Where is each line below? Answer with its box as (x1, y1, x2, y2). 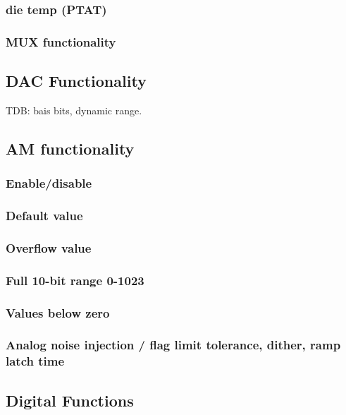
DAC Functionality (6, 70, 147, 92)
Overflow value (6, 239, 92, 256)
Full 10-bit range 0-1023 (6, 271, 144, 289)
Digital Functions (6, 389, 134, 411)
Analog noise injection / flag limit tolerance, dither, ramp (6, 336, 341, 354)
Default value (6, 207, 83, 224)
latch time (6, 352, 65, 370)
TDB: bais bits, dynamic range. (6, 102, 142, 117)
